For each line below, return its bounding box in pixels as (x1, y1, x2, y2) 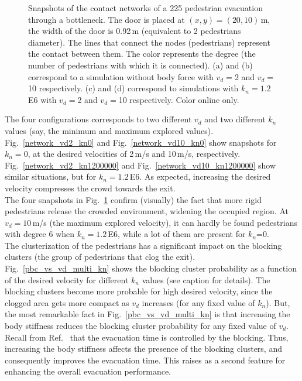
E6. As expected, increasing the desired (129, 170, 271, 183)
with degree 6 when (5, 228, 75, 240)
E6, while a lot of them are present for (108, 228, 246, 240)
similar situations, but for (5, 170, 97, 183)
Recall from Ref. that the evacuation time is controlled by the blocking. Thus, (5, 331, 289, 343)
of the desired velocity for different (5, 273, 129, 286)
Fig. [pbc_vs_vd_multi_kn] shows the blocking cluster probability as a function (5, 262, 297, 274)
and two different (204, 113, 266, 125)
